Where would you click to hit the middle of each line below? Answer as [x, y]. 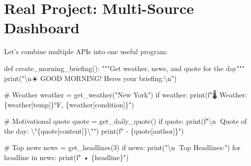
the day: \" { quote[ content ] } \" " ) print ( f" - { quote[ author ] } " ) [94, 130]
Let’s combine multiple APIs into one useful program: [86, 51]
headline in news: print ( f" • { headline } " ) [66, 157]
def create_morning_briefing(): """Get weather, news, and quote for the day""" [124, 68]
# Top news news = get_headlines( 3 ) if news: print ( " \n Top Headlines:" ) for [123, 147]
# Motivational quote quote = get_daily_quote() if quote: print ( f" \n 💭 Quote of [125, 121]
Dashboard [42, 28]
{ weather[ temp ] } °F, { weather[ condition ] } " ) [69, 104]
